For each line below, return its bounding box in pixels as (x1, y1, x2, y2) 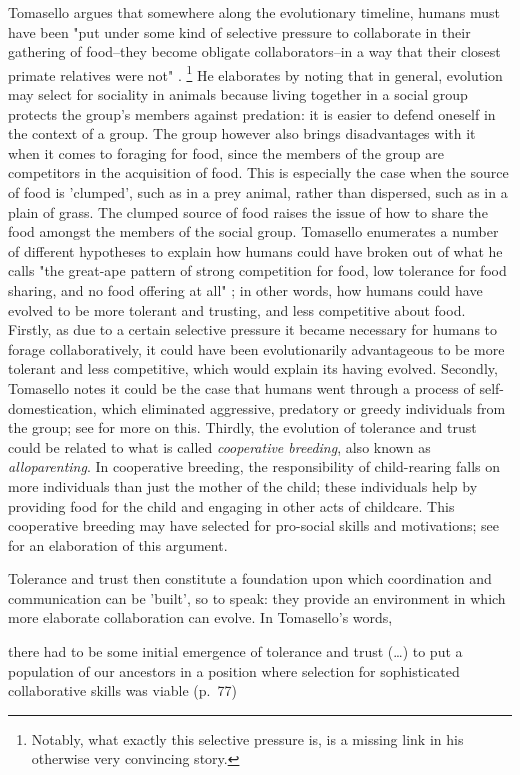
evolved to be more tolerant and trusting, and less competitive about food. (8, 299, 466, 320)
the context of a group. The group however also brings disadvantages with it (8, 123, 476, 144)
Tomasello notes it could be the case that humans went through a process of (8, 377, 475, 398)
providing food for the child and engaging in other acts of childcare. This (8, 495, 455, 516)
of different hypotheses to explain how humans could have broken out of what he (8, 240, 503, 261)
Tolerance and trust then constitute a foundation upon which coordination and (8, 568, 492, 589)
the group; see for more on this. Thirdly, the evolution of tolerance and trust (8, 417, 477, 438)
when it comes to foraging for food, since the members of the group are (8, 142, 444, 163)
